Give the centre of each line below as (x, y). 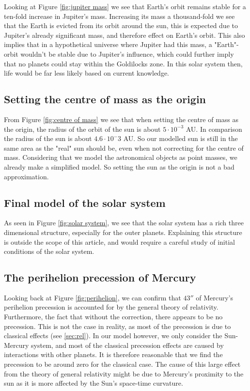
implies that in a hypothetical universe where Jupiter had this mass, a (108, 44)
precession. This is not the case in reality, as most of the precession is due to (117, 326)
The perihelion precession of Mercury (100, 277)
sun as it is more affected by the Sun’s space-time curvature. (94, 383)
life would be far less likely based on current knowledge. (87, 73)
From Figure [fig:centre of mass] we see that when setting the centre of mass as (121, 119)
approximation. (26, 176)
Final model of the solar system (85, 202)
